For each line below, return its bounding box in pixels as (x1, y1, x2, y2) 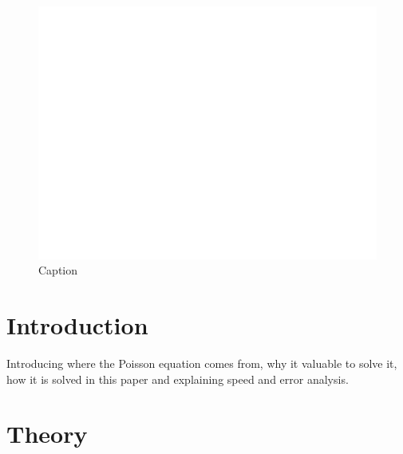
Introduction (6, 309, 148, 341)
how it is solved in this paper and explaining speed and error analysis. (6, 370, 349, 387)
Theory (6, 417, 88, 450)
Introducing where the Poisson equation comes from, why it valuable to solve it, (6, 355, 397, 372)
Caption (38, 262, 78, 278)
